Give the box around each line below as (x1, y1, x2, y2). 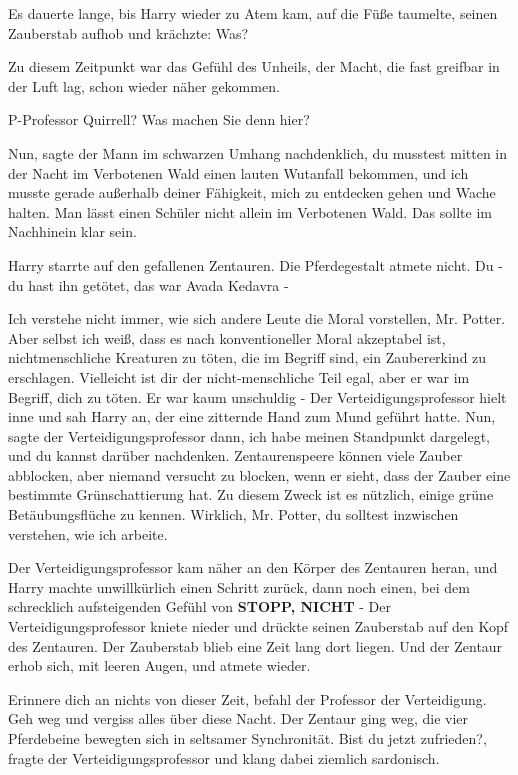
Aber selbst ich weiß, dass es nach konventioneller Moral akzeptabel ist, (8, 327, 446, 348)
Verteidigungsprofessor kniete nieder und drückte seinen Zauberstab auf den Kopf (8, 616, 509, 637)
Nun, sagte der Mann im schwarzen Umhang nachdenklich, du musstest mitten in (8, 142, 507, 163)
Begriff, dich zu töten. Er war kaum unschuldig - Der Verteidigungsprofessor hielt (8, 386, 507, 407)
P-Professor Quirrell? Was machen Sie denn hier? (8, 109, 310, 130)
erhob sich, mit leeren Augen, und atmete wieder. (8, 655, 311, 676)
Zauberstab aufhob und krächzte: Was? (8, 22, 249, 43)
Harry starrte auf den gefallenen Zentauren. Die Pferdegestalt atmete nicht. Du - (8, 254, 503, 275)
